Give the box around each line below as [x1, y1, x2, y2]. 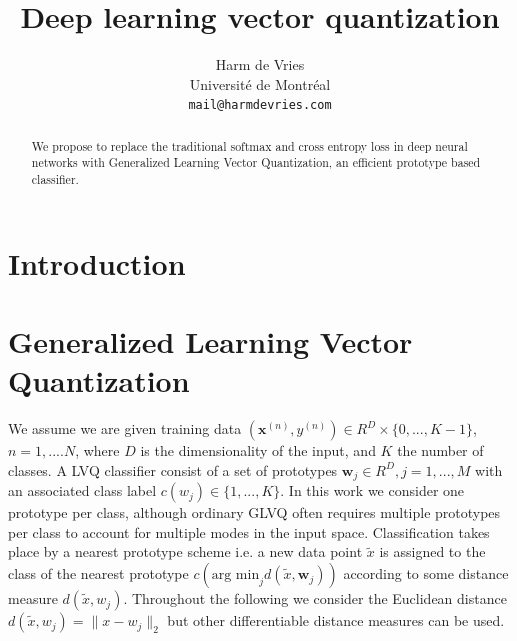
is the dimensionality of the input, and [140, 440, 376, 461]
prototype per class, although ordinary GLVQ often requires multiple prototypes [8, 502, 501, 523]
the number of [397, 440, 484, 461]
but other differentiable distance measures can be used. [167, 610, 505, 631]
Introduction [8, 242, 186, 283]
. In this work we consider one [280, 480, 465, 501]
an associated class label [8, 480, 157, 501]
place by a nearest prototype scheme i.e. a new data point [8, 541, 363, 562]
